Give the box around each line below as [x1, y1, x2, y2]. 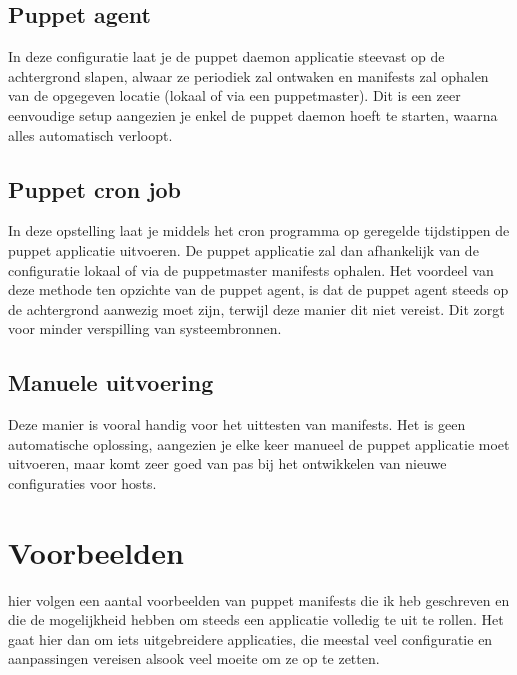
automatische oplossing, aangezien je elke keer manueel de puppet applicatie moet [8, 433, 510, 454]
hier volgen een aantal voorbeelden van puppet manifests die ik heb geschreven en [8, 589, 510, 610]
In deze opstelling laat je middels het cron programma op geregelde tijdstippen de [8, 220, 510, 241]
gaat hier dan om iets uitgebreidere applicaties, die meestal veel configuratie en [8, 628, 493, 649]
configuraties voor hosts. [8, 472, 157, 493]
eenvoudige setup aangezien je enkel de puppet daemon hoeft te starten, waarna [8, 104, 498, 125]
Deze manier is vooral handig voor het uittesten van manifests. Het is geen [8, 414, 466, 435]
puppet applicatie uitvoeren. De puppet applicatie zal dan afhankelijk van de [8, 239, 479, 260]
